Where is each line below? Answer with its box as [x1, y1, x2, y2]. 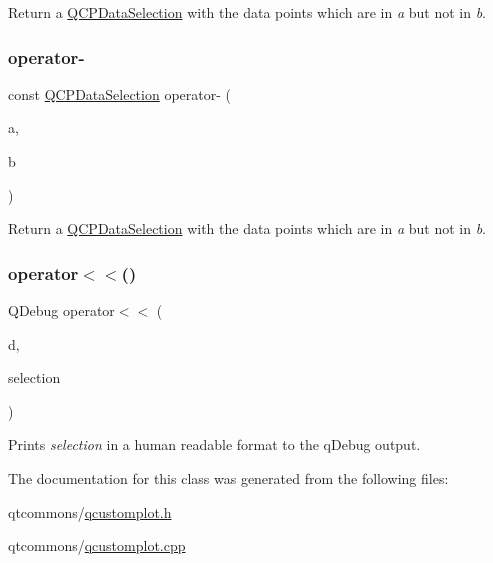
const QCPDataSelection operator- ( [8, 83, 231, 104]
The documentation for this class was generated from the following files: [8, 467, 449, 488]
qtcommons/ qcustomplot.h [8, 501, 172, 522]
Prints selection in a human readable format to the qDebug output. [8, 434, 421, 455]
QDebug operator [8, 300, 115, 320]
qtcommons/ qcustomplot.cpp [8, 535, 186, 556]
